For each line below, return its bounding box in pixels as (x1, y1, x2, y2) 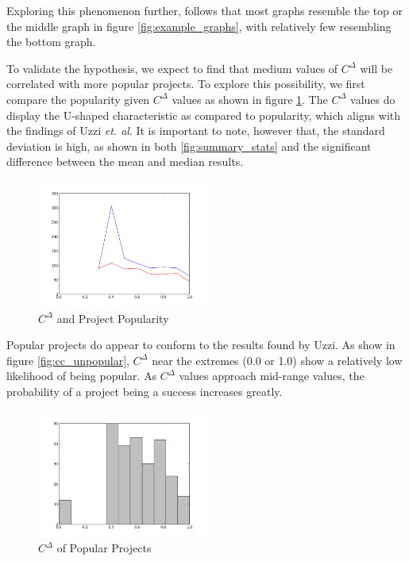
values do (350, 90, 395, 107)
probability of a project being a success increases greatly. (6, 382, 283, 399)
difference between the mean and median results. (6, 153, 244, 170)
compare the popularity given (6, 90, 150, 107)
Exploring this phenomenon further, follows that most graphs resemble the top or (6, 2, 403, 18)
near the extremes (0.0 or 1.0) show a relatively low (152, 352, 403, 368)
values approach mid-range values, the (179, 367, 365, 384)
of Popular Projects (56, 540, 152, 556)
